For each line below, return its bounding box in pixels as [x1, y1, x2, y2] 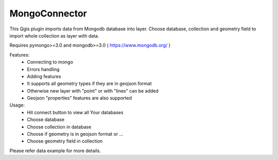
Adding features [27, 73, 61, 79]
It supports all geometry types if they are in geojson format [27, 80, 152, 87]
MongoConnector [9, 8, 88, 19]
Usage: [9, 102, 25, 108]
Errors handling [27, 66, 60, 72]
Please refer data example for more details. [9, 147, 101, 154]
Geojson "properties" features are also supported [27, 95, 132, 101]
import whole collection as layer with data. [9, 32, 99, 39]
